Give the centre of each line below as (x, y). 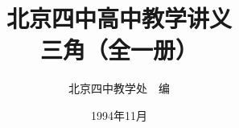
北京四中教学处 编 (119, 88)
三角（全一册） (119, 50)
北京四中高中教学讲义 (119, 18)
